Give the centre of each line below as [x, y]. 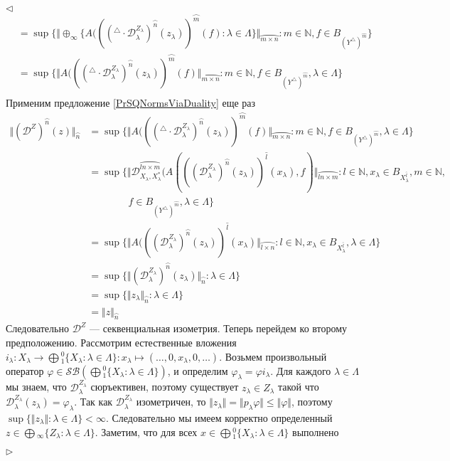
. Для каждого [301, 370]
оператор [25, 370]
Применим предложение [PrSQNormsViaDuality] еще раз [131, 102]
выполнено [316, 431]
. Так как [93, 402]
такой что [298, 387]
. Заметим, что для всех [146, 431]
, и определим [198, 370]
